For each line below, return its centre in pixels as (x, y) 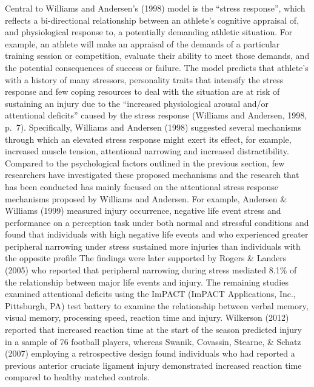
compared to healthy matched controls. (77, 377)
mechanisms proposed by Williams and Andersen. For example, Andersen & (146, 198)
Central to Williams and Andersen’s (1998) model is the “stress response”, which (155, 8)
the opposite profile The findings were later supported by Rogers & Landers (146, 258)
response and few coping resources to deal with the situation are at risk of (142, 91)
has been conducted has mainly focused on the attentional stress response (142, 186)
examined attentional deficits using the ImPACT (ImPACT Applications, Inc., (150, 294)
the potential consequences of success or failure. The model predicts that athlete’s (157, 67)
